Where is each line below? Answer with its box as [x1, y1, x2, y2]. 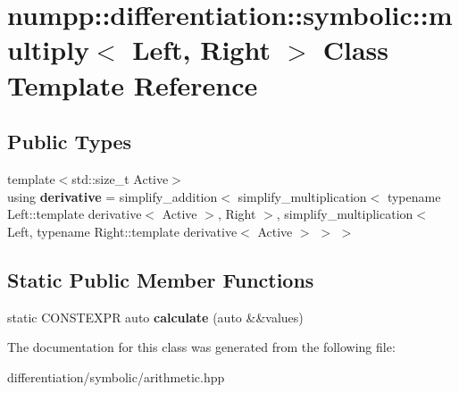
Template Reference [7, 66, 258, 103]
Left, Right [132, 31, 271, 68]
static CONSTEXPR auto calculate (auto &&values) [7, 307, 304, 326]
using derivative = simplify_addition [7, 187, 218, 205]
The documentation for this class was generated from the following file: [7, 338, 396, 356]
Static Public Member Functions [7, 265, 314, 293]
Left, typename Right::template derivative [7, 222, 238, 240]
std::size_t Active [71, 169, 169, 188]
